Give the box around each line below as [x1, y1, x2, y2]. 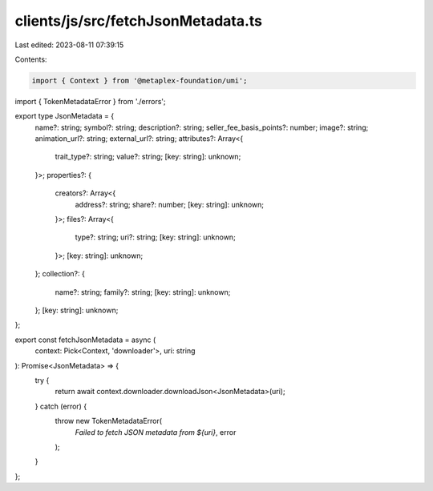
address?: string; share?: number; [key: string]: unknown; [75, 199, 265, 209]
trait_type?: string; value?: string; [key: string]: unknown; [55, 152, 241, 162]
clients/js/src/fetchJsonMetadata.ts [14, 12, 263, 30]
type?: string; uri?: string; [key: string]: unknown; [75, 232, 236, 242]
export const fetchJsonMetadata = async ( [14, 335, 156, 344]
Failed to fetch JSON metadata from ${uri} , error [75, 427, 237, 437]
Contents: [14, 54, 47, 64]
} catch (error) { [34, 401, 87, 411]
